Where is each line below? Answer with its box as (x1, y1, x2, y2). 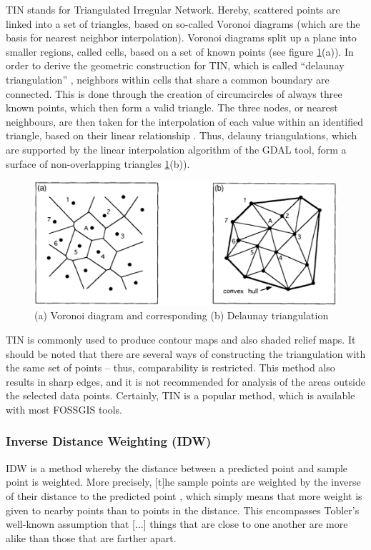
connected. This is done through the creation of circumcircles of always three (6, 86, 342, 101)
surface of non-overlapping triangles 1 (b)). (6, 156, 190, 171)
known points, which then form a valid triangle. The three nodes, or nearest (6, 100, 338, 115)
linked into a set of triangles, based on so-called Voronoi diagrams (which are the (6, 16, 360, 31)
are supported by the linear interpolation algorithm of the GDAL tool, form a (6, 141, 347, 156)
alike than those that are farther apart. (6, 530, 177, 545)
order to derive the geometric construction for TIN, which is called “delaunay (6, 58, 345, 73)
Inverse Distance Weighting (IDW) (6, 432, 212, 450)
